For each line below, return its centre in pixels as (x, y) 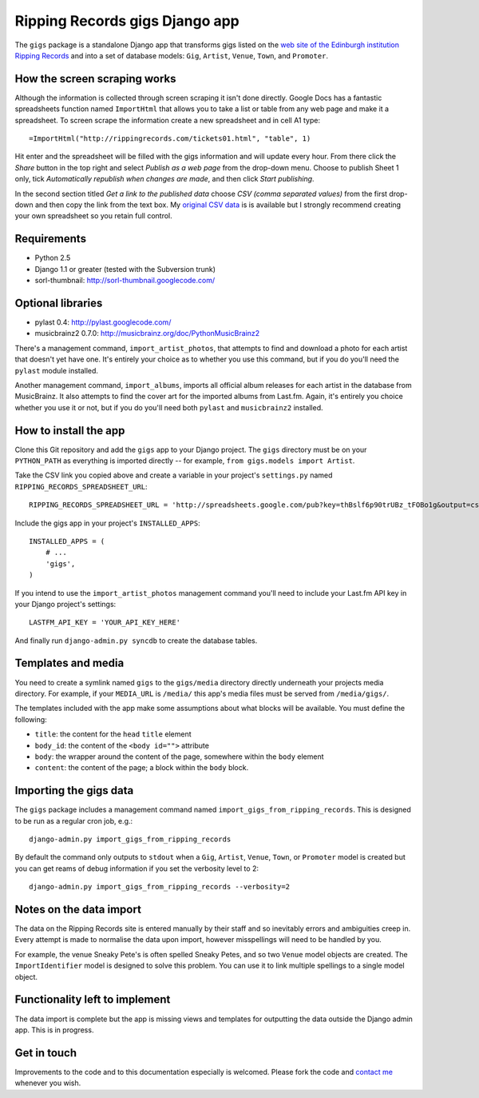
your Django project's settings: (65, 604)
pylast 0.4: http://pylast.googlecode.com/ (103, 322)
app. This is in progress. (54, 1030)
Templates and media (69, 663)
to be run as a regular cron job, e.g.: (74, 821)
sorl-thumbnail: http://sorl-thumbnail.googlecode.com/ (125, 281)
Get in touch (46, 1053)
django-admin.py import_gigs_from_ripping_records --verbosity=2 (160, 887)
